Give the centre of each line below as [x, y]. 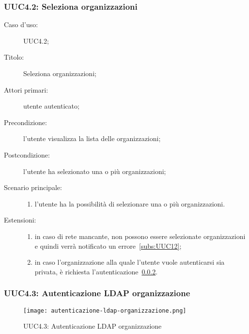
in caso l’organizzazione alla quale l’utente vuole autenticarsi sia [130, 262]
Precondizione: [25, 122]
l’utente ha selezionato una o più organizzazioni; [95, 171]
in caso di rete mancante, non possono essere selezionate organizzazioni [140, 236]
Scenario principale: [33, 187]
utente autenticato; [51, 106]
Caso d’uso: [21, 24]
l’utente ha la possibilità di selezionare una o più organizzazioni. [130, 203]
